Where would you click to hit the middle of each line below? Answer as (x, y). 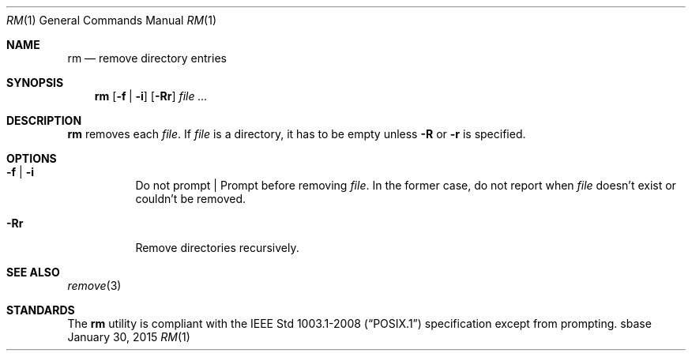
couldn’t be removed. (191, 199)
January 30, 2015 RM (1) (129, 337)
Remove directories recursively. (217, 248)
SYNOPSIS (35, 83)
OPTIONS (32, 158)
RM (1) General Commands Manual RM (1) (112, 20)
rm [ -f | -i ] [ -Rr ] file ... (151, 96)
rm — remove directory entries (147, 58)
